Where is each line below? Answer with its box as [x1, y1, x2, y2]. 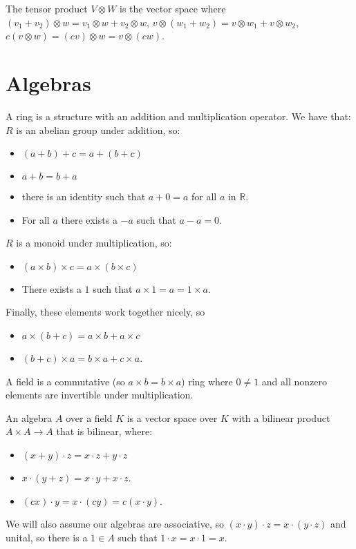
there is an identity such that [21, 189, 146, 204]
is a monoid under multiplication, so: [16, 235, 172, 250]
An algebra [6, 410, 53, 425]
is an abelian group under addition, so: [16, 122, 180, 137]
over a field [66, 410, 113, 425]
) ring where [181, 374, 233, 388]
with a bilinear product [232, 410, 330, 425]
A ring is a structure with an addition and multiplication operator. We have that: [6, 108, 351, 123]
